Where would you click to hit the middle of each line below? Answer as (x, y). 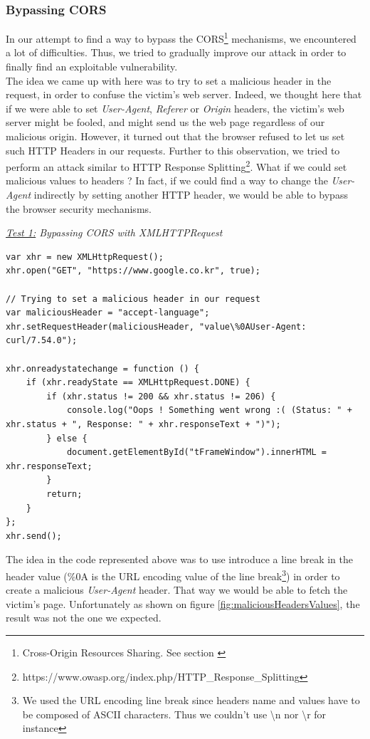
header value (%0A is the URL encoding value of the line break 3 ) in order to (173, 575)
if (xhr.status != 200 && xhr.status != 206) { (161, 396)
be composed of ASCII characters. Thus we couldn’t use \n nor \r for (174, 714)
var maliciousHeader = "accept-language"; (108, 313)
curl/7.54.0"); (42, 341)
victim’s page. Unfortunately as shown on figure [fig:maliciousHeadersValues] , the (183, 603)
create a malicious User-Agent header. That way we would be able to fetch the (177, 590)
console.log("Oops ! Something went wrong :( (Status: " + (209, 410)
